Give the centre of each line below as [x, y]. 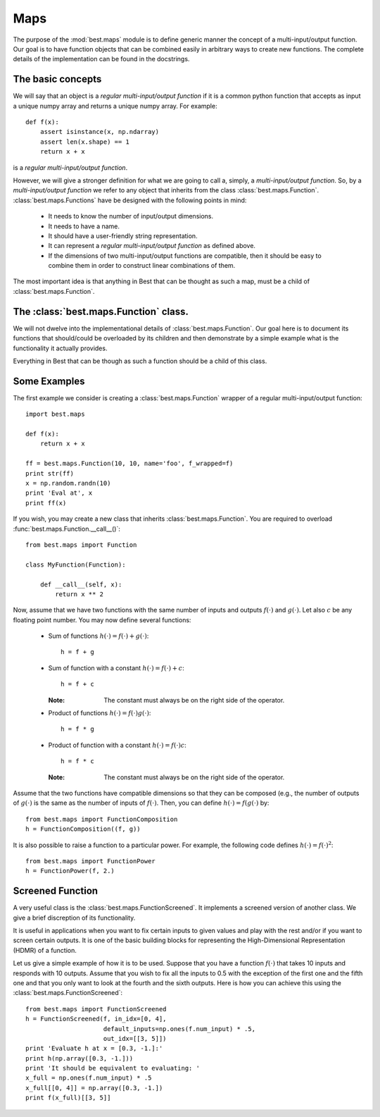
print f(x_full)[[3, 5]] [68, 1098]
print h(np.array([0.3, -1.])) [80, 1058]
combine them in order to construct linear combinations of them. [142, 266]
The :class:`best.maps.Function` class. [101, 311]
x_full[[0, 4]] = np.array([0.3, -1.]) [94, 1088]
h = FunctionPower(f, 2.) [70, 871]
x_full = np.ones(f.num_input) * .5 [89, 1078]
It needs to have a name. [84, 226]
